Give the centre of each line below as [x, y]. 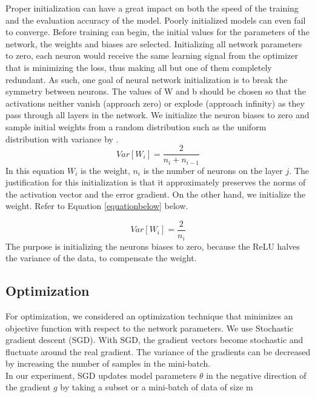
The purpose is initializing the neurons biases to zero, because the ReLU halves [153, 246]
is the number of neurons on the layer [213, 170]
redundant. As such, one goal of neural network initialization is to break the [147, 79]
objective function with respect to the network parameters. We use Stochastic [150, 328]
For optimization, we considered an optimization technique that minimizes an [149, 315]
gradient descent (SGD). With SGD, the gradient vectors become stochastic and [154, 340]
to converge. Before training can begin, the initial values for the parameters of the [157, 32]
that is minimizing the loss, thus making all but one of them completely [139, 67]
